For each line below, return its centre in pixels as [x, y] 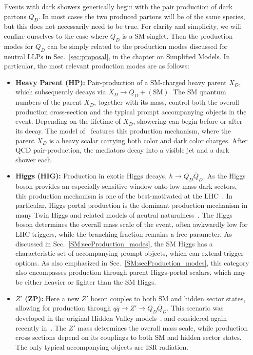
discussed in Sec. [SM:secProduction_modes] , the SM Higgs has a [114, 243]
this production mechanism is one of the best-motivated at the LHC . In [124, 195]
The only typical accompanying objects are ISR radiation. [102, 346]
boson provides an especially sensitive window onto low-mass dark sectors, [126, 186]
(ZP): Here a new [52, 298]
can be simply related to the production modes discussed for [137, 46]
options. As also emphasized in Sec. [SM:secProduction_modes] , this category [132, 262]
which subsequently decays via [61, 92]
